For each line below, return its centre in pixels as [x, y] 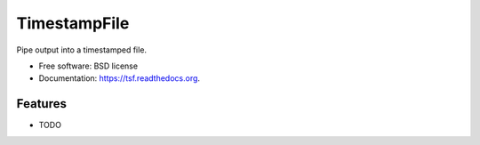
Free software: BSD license [88, 66]
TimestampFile [73, 23]
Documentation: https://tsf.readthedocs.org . [119, 78]
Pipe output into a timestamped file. [81, 50]
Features [41, 104]
